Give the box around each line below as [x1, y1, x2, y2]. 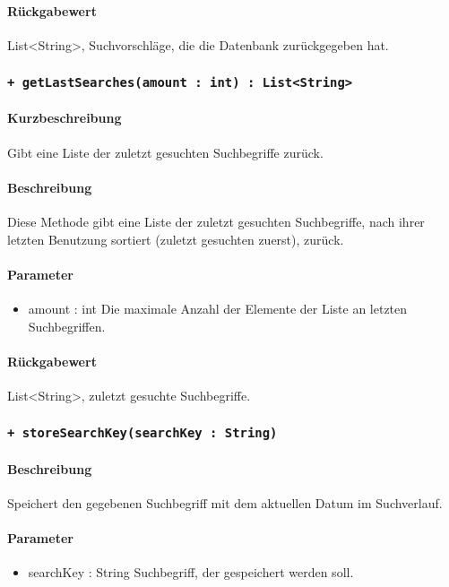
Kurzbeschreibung [7, 108, 122, 127]
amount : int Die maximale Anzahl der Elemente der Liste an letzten [28, 298, 408, 317]
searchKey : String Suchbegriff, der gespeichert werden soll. [28, 563, 354, 582]
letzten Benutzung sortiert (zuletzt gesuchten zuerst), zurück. [7, 229, 344, 248]
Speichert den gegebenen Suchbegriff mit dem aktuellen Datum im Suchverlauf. [7, 493, 443, 512]
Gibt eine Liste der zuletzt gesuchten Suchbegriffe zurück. [7, 142, 324, 161]
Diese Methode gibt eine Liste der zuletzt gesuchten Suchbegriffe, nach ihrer [7, 211, 425, 230]
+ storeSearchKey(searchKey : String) [7, 426, 278, 441]
